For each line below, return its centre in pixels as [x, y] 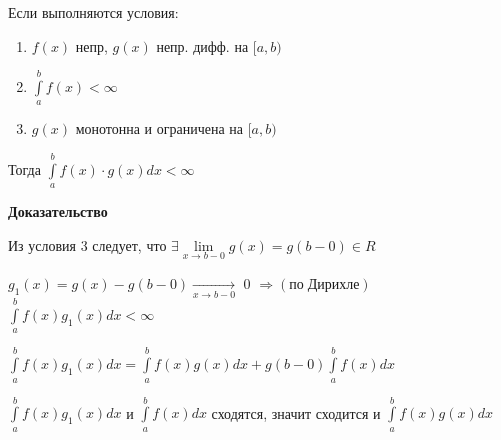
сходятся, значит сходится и [296, 412]
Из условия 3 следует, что [87, 244]
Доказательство [58, 211]
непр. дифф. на [202, 45]
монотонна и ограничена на [159, 128]
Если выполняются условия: [93, 12]
